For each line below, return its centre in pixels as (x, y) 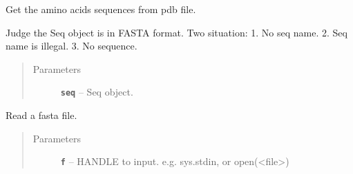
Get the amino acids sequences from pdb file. (101, 9)
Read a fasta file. (41, 115)
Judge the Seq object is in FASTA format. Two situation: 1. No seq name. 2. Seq (176, 32)
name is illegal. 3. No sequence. (71, 46)
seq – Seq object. (97, 92)
